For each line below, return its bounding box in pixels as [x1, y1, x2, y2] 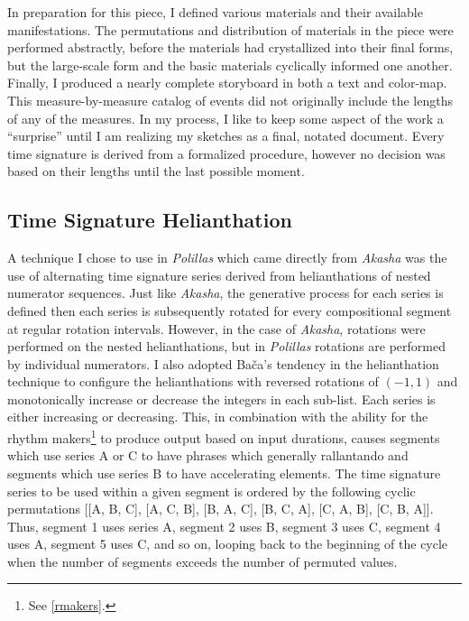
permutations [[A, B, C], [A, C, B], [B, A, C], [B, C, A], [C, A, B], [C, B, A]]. [7, 499, 434, 518]
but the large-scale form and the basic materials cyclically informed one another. [7, 55, 453, 74]
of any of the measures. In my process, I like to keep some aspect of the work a [7, 108, 444, 127]
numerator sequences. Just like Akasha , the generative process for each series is [7, 283, 444, 302]
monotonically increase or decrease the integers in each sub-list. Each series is [7, 389, 436, 408]
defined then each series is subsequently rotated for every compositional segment [7, 301, 452, 320]
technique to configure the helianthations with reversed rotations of [7, 372, 379, 391]
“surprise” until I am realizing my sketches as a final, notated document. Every [7, 126, 445, 145]
